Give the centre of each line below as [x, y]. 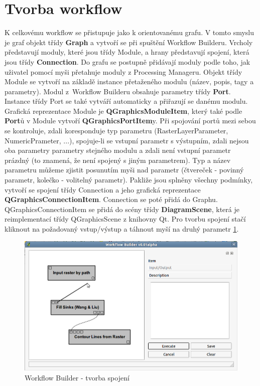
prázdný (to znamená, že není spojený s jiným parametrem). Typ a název [118, 160]
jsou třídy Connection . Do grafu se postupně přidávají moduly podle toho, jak [127, 61]
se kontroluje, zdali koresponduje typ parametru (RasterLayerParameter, [116, 131]
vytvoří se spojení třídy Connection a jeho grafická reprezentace [103, 189]
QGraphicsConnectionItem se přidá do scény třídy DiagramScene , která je [122, 209]
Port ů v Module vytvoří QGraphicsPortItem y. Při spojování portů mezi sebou [130, 121]
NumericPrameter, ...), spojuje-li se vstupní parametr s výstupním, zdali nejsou [127, 140]
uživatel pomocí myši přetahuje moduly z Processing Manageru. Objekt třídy [123, 71]
